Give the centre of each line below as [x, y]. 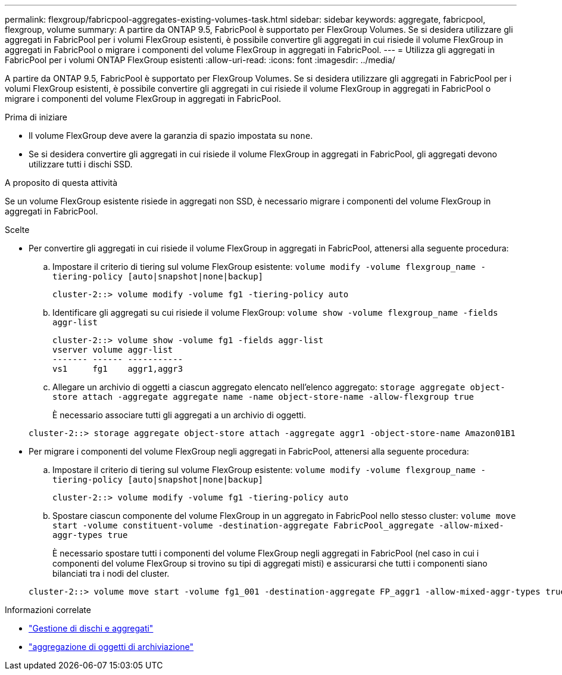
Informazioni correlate [48, 610]
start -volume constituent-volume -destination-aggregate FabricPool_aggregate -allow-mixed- [278, 525]
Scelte [17, 230]
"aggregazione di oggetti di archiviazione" [111, 647]
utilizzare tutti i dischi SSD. [81, 164]
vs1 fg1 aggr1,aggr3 [118, 369]
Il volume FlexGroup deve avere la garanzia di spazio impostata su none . [171, 136]
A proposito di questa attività [61, 183]
